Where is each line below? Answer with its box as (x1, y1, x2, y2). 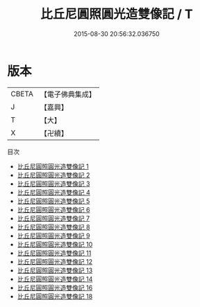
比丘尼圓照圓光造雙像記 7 (17, 214, 90, 222)
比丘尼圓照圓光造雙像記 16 (17, 283, 93, 292)
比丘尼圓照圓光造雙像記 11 (17, 249, 92, 257)
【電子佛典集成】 (40, 89, 96, 99)
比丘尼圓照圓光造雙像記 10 (17, 240, 93, 248)
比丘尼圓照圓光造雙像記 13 (17, 266, 93, 274)
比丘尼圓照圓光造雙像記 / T (40, 6, 193, 22)
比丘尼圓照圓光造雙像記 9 (17, 231, 90, 240)
